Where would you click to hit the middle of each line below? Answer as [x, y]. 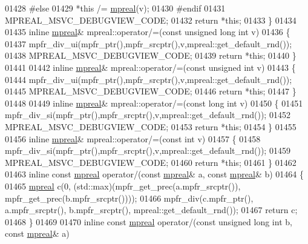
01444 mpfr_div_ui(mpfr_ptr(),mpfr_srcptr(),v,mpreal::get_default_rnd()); [149, 79]
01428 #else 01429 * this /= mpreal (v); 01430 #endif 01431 [115, 8]
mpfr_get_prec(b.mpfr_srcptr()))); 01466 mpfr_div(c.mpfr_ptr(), [129, 198]
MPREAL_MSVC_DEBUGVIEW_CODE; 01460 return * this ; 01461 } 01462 [151, 162]
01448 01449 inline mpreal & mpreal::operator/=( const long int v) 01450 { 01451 [154, 103]
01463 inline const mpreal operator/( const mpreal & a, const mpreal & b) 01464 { [155, 174]
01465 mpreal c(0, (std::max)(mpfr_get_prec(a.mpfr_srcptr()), [123, 186]
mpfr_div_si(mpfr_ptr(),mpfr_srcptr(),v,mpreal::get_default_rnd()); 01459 [148, 150]
